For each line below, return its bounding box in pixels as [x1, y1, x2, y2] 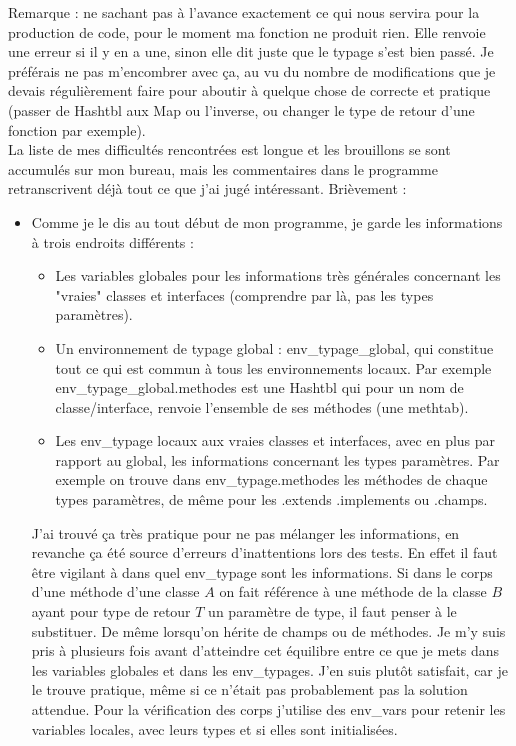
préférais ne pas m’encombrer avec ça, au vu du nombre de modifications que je [8, 60, 496, 81]
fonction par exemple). [8, 119, 146, 140]
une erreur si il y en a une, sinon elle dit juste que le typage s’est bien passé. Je [8, 41, 494, 62]
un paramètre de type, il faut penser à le [208, 601, 457, 622]
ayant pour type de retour [31, 601, 191, 622]
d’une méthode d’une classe [31, 581, 200, 602]
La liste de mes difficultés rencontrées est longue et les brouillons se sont [8, 139, 451, 160]
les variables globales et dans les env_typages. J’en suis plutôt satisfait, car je [31, 659, 509, 680]
